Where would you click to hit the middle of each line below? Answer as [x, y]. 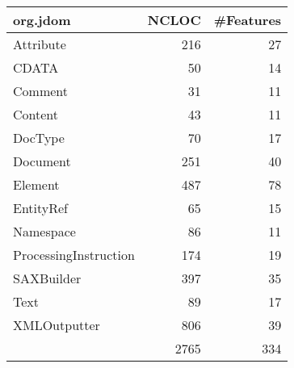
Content [36, 114]
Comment [40, 91]
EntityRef [41, 208]
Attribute [40, 44]
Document [42, 161]
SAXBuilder [47, 278]
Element [36, 184]
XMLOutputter [57, 325]
